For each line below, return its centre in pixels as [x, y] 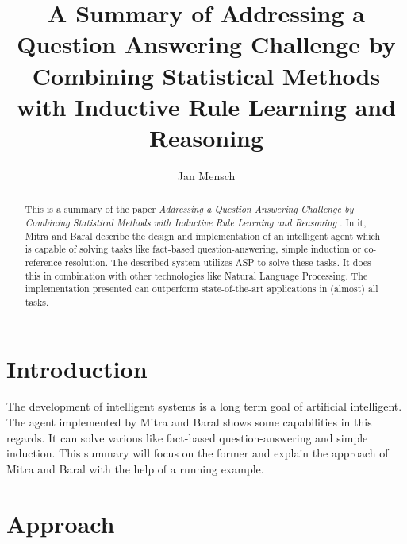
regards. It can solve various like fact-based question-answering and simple [187, 437]
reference [43, 262]
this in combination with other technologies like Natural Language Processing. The [196, 275]
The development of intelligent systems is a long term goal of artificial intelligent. [204, 406]
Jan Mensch [206, 175]
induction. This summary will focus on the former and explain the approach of [198, 453]
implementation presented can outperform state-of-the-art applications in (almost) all [202, 289]
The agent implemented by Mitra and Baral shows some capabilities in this [189, 422]
